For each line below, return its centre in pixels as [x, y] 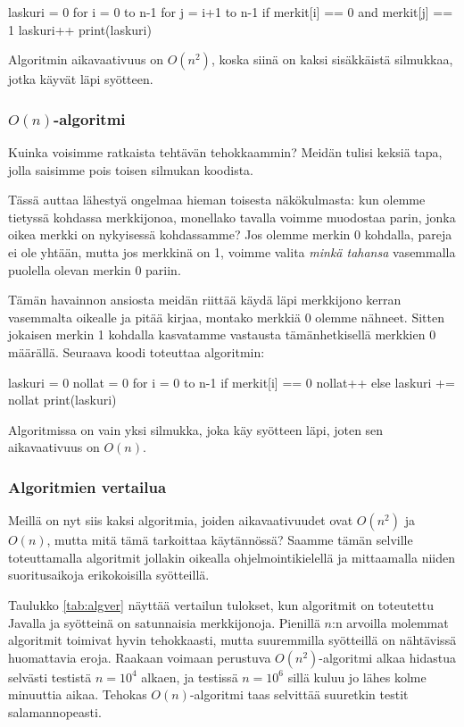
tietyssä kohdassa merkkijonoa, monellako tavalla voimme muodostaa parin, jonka [232, 217]
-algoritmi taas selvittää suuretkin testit [299, 694]
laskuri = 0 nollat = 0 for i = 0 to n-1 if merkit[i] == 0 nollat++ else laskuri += [232, 382]
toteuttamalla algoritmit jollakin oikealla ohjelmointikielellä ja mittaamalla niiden [232, 557]
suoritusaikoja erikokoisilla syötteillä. [109, 575]
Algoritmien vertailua [87, 486]
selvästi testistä [50, 677]
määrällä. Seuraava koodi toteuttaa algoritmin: [137, 351]
